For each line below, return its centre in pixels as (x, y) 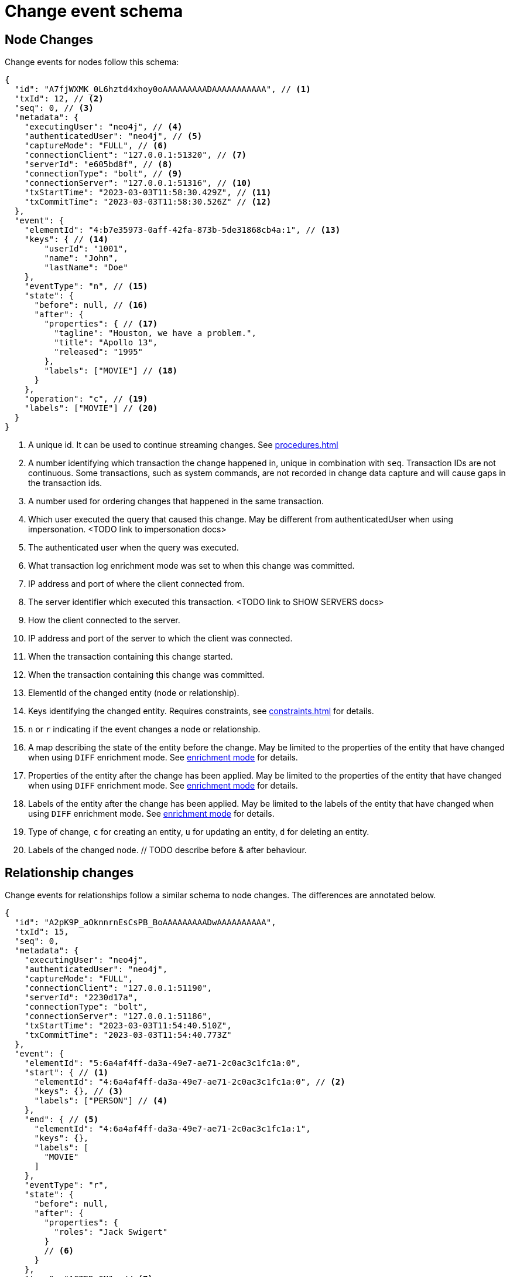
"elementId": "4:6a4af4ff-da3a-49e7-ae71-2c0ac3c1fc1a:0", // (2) (190, 1082)
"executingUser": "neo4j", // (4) (103, 127)
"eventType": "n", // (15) (86, 286)
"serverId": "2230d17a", (81, 998)
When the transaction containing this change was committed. (146, 675)
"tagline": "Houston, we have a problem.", (155, 333)
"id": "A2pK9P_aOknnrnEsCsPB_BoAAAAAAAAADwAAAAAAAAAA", (145, 923)
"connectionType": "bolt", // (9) (103, 174)
